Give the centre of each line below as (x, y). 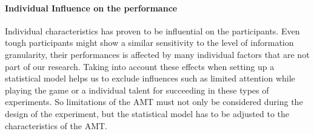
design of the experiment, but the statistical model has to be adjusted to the (147, 113)
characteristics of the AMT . (56, 125)
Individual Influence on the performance (91, 8)
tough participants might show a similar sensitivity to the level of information (149, 43)
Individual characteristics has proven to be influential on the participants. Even (152, 30)
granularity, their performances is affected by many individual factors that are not (157, 54)
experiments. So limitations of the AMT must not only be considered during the (154, 102)
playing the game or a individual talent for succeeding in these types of (137, 90)
